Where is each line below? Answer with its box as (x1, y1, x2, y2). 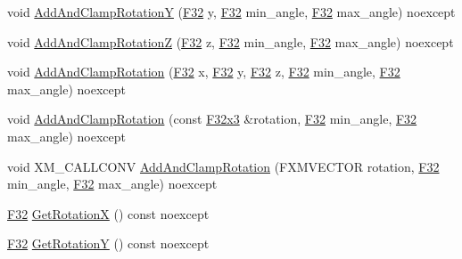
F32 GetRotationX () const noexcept (7, 204, 210, 223)
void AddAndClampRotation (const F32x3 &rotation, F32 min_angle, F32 (7, 109, 417, 128)
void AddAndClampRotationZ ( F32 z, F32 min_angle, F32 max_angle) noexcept (7, 32, 454, 51)
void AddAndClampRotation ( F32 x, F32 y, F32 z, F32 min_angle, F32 (7, 62, 400, 81)
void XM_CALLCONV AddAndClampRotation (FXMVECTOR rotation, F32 (7, 157, 440, 175)
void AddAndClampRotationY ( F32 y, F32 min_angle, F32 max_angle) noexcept (7, 3, 456, 20)
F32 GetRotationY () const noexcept (7, 234, 210, 253)
